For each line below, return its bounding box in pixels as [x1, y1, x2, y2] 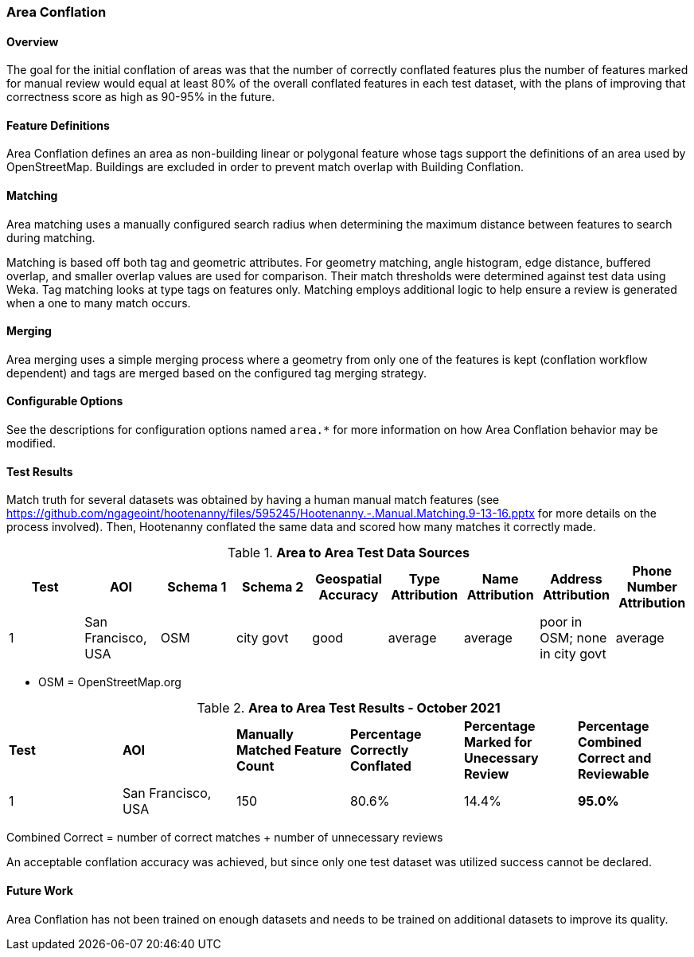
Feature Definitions [6, 118, 110, 132]
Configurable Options [6, 394, 123, 408]
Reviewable [577, 766, 649, 783]
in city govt [540, 646, 606, 662]
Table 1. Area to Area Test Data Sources [228, 545, 470, 561]
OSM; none [540, 630, 607, 646]
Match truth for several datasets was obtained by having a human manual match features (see [6, 493, 500, 507]
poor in [540, 614, 583, 631]
